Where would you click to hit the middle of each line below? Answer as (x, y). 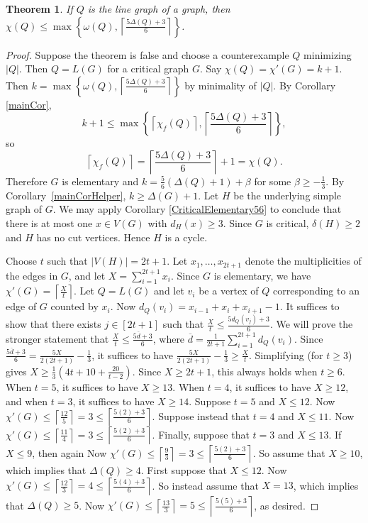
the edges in (32, 275)
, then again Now (69, 452)
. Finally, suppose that (201, 434)
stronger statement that (57, 338)
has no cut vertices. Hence (93, 237)
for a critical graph (148, 68)
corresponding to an (316, 291)
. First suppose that (184, 470)
